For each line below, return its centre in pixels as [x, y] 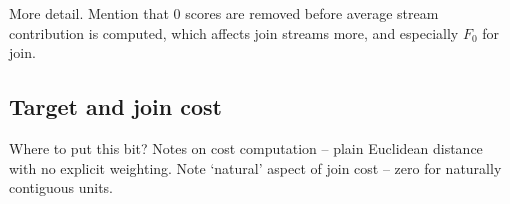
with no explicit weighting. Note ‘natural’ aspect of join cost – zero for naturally [255, 167]
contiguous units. [61, 187]
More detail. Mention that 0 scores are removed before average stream [224, 13]
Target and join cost [116, 106]
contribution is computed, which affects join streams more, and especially [234, 32]
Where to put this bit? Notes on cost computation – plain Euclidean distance [246, 147]
